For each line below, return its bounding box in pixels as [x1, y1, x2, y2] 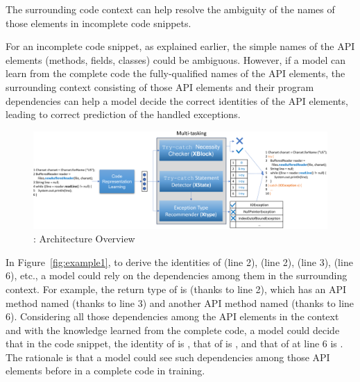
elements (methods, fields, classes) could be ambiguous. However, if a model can [6, 52, 346, 67]
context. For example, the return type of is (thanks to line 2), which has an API [6, 281, 347, 296]
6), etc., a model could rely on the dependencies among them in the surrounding [6, 268, 348, 283]
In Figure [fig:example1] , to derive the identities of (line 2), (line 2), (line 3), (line [6, 254, 353, 269]
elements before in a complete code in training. [6, 363, 205, 378]
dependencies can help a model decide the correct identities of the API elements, [6, 93, 348, 108]
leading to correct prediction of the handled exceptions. [6, 107, 241, 122]
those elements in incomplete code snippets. [6, 15, 191, 30]
